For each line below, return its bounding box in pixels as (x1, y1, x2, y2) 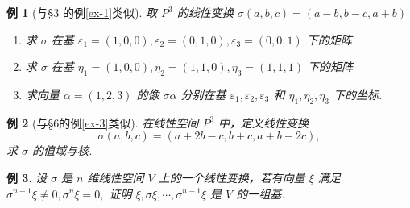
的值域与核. (32, 142, 93, 159)
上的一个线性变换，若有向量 (158, 168, 305, 185)
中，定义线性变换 (218, 114, 309, 131)
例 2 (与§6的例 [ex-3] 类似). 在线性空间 (6, 114, 199, 131)
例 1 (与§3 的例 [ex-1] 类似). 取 (6, 4, 158, 20)
